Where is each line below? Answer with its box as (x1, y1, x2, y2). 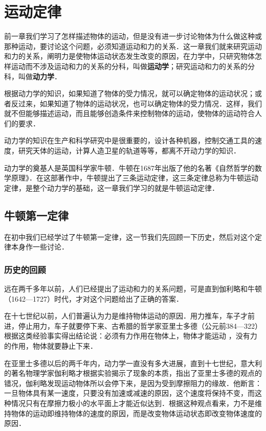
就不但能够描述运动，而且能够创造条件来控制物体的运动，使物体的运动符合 (4, 108, 255, 119)
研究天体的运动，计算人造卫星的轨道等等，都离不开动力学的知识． (18, 145, 240, 156)
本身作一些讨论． (11, 241, 69, 252)
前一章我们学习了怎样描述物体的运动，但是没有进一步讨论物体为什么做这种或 (4, 31, 262, 41)
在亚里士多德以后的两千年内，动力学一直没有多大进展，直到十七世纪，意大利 (4, 357, 262, 368)
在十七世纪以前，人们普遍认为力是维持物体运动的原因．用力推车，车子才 (4, 310, 248, 321)
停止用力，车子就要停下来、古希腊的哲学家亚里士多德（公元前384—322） (18, 320, 262, 331)
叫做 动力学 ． (18, 71, 61, 81)
